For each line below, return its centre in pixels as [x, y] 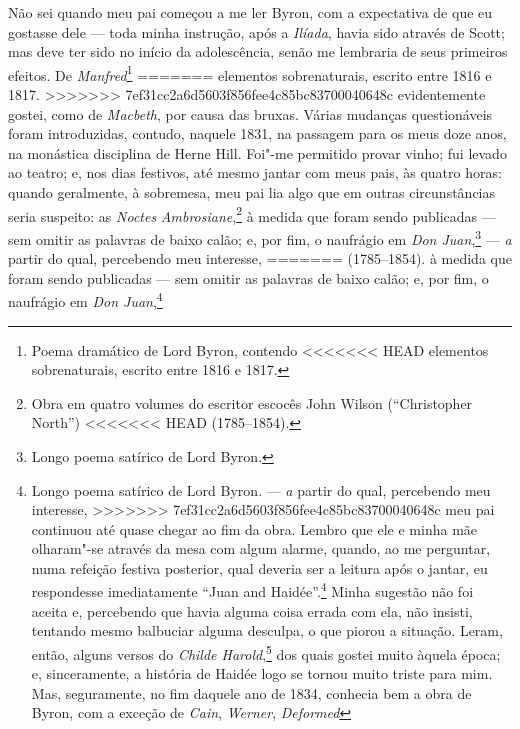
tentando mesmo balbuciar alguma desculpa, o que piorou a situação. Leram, [267, 630]
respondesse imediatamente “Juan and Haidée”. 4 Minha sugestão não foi [252, 590]
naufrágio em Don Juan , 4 [85, 299]
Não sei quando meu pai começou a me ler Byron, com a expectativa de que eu [250, 12]
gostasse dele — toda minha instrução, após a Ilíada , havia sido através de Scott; [256, 31]
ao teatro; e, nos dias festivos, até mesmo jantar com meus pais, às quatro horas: [255, 172]
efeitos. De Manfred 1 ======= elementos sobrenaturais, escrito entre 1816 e [250, 73]
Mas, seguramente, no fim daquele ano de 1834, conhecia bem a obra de [251, 692]
